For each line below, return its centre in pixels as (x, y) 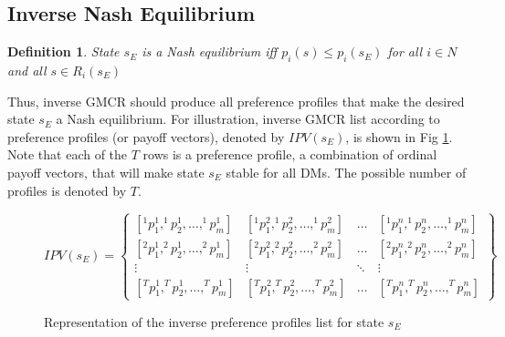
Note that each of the (68, 154)
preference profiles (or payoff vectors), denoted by (146, 136)
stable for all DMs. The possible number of (346, 172)
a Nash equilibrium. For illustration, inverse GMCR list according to (248, 119)
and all (27, 70)
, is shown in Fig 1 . (399, 136)
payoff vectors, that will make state (106, 172)
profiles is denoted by (67, 190)
